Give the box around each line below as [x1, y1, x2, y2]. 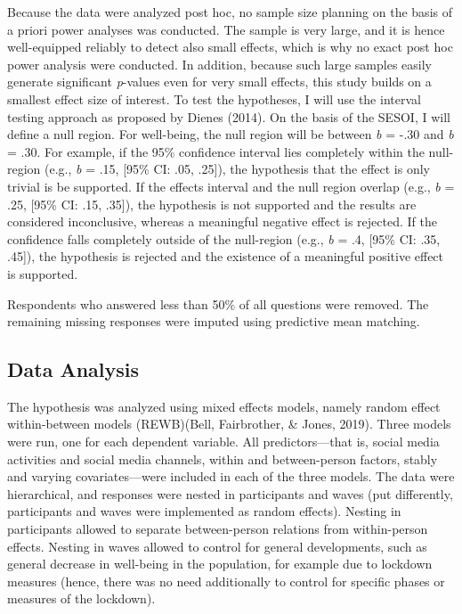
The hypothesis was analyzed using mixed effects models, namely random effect [7, 397, 441, 415]
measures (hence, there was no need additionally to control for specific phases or [7, 571, 445, 590]
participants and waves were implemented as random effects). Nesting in [7, 502, 401, 520]
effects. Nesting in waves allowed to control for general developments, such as [7, 536, 427, 555]
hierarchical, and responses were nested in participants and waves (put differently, [7, 484, 453, 503]
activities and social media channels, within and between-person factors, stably [7, 449, 438, 468]
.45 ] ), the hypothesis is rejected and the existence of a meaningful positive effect [7, 247, 444, 266]
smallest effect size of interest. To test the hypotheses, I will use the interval [7, 89, 421, 108]
